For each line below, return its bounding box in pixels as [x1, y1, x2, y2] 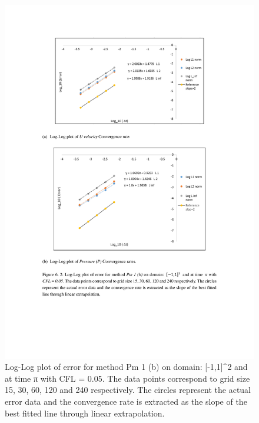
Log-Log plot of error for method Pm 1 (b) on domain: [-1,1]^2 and [5, 360, 248, 373]
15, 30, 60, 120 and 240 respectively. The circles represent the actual [5, 383, 251, 396]
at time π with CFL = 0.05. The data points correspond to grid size [5, 372, 250, 384]
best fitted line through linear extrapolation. [5, 406, 165, 419]
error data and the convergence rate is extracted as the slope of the [5, 395, 247, 408]
